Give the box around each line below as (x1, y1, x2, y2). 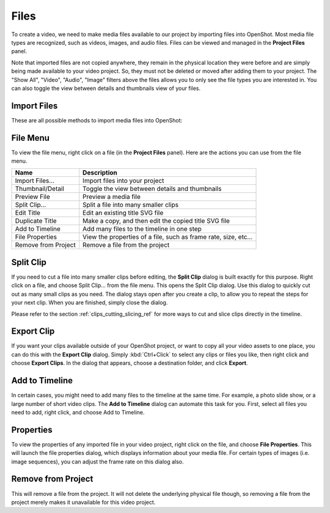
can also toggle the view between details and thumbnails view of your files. (11, 84, 201, 92)
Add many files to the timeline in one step (82, 225, 202, 233)
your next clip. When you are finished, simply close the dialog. (11, 299, 168, 306)
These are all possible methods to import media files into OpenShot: (11, 116, 183, 124)
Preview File (15, 193, 50, 201)
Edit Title (15, 209, 41, 217)
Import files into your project (82, 176, 164, 185)
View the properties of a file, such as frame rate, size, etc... (82, 233, 253, 241)
